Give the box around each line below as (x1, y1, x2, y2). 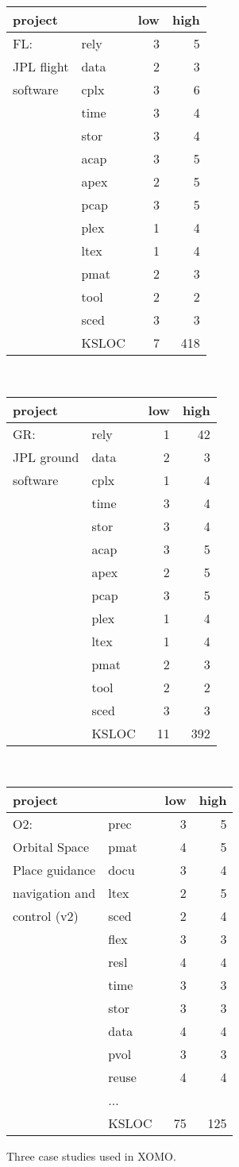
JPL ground (13, 447, 79, 466)
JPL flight (13, 57, 69, 75)
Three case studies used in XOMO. (6, 1148, 176, 1165)
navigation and (13, 884, 96, 903)
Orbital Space (13, 838, 90, 857)
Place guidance (13, 861, 96, 880)
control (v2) (13, 907, 79, 926)
